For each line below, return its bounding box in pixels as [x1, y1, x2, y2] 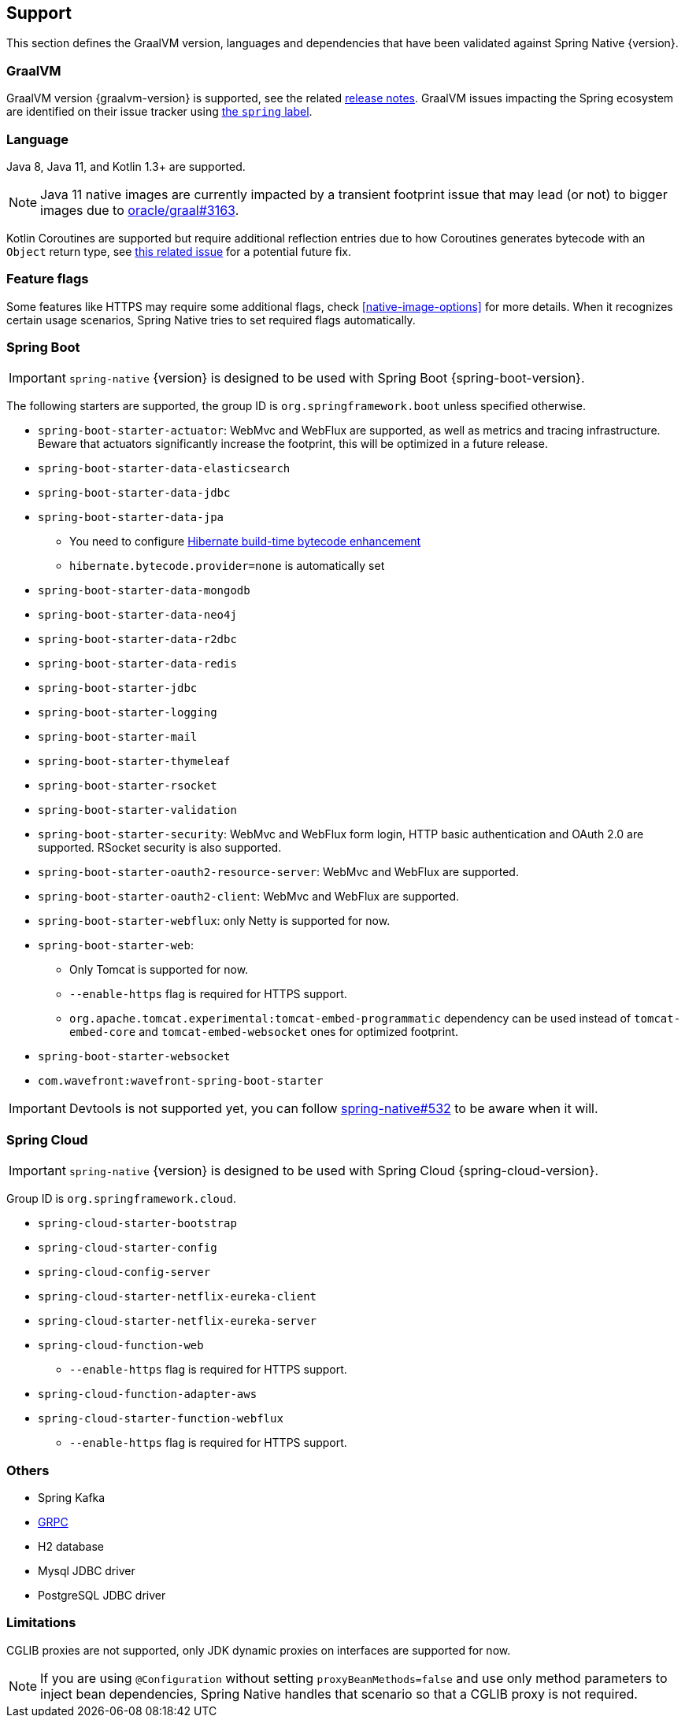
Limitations [6, 1614, 76, 1631]
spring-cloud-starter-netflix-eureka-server [38, 1315, 317, 1328]
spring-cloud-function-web [38, 1339, 204, 1352]
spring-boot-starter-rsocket [38, 779, 217, 793]
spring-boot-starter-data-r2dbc [38, 633, 237, 646]
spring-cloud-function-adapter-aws [38, 1388, 257, 1401]
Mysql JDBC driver [38, 1563, 135, 1577]
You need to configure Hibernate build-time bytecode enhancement [69, 534, 421, 549]
